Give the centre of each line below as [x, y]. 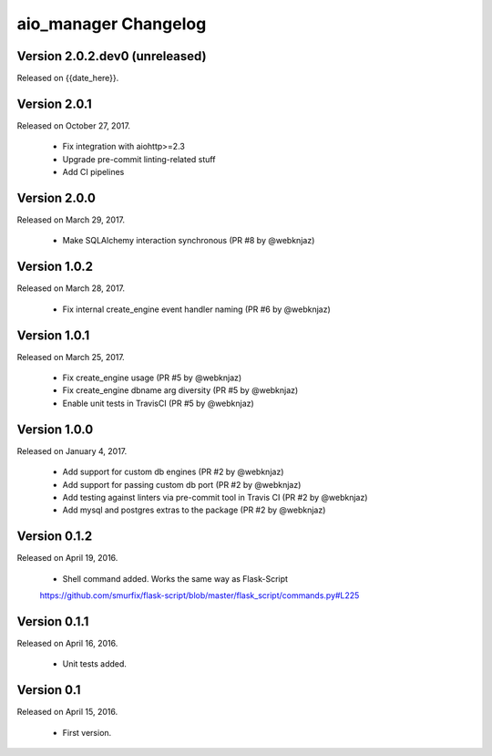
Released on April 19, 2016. [67, 558]
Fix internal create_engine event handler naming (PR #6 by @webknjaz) [197, 309]
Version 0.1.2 [55, 537]
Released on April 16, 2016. [67, 643]
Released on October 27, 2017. [74, 125]
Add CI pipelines [93, 172]
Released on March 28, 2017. [71, 288]
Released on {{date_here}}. [68, 78]
